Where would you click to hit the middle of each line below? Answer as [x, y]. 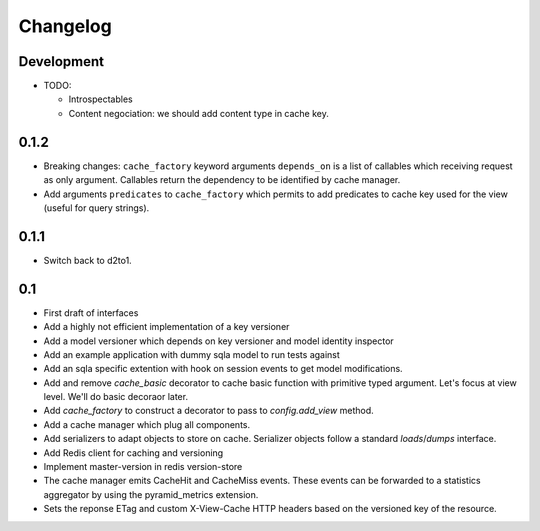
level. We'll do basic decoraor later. [116, 397]
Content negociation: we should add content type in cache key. [199, 113]
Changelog [65, 26]
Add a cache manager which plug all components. [147, 424]
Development [61, 61]
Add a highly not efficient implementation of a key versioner [166, 327]
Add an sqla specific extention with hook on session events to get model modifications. [223, 369]
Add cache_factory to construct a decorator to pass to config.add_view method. [208, 411]
